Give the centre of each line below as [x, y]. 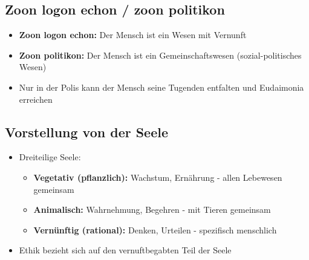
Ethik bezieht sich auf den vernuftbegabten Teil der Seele [125, 250]
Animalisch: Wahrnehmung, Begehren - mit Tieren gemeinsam [152, 210]
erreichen [36, 99]
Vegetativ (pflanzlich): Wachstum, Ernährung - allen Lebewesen [158, 177]
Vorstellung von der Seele [87, 132]
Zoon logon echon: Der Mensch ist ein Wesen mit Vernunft [133, 35]
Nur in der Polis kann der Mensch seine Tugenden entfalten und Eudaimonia [161, 87]
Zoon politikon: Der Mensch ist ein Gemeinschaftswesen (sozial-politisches [160, 55]
